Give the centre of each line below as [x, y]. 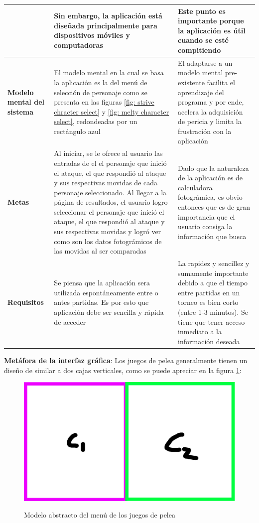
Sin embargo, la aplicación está [108, 16]
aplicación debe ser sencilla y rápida [109, 312]
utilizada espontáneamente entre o [106, 292]
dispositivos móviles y [92, 35]
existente [191, 82]
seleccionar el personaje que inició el [109, 211]
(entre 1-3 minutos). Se [213, 312]
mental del [26, 102]
